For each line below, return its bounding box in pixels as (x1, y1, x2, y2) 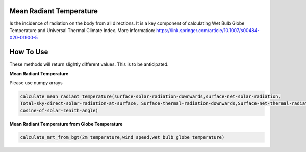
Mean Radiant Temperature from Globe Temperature (9, 120, 123, 127)
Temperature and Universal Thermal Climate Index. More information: (9, 27, 156, 33)
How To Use (9, 48, 48, 56)
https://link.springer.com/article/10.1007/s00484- (156, 27, 260, 33)
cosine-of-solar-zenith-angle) (20, 107, 99, 113)
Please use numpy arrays (9, 79, 63, 86)
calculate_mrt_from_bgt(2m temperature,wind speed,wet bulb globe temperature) (20, 134, 225, 140)
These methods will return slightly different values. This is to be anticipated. (9, 61, 169, 67)
